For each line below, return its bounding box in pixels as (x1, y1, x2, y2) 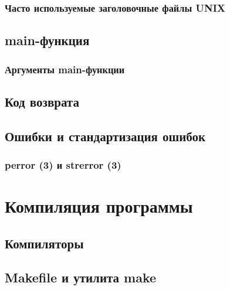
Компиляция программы (5, 194, 193, 218)
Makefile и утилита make (5, 268, 157, 286)
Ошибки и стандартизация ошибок (5, 127, 206, 145)
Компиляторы (5, 234, 84, 252)
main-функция (5, 31, 90, 49)
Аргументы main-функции (5, 62, 125, 76)
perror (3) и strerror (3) (5, 157, 121, 172)
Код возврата (5, 92, 79, 110)
